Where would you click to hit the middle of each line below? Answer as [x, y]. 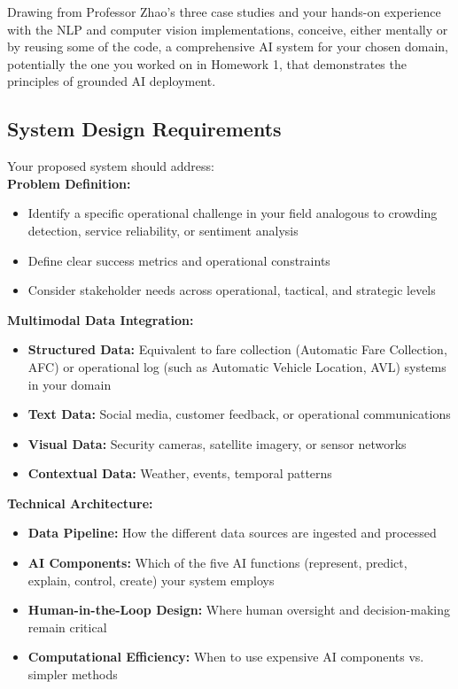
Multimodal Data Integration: [101, 319]
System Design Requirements [144, 129]
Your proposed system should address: [111, 166]
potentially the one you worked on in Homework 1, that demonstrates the [207, 63]
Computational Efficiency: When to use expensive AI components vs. [226, 657]
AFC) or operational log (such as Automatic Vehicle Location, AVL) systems [237, 366]
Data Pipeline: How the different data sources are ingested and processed [232, 533]
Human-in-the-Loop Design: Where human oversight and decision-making [239, 610]
